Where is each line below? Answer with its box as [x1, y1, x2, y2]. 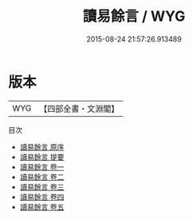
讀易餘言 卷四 [19, 192, 65, 201]
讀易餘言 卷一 [19, 161, 65, 172]
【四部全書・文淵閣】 [39, 103, 120, 114]
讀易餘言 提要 [19, 152, 65, 161]
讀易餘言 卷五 [19, 201, 65, 212]
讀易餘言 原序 [19, 141, 65, 152]
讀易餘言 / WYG [82, 7, 186, 26]
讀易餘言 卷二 [19, 172, 65, 181]
